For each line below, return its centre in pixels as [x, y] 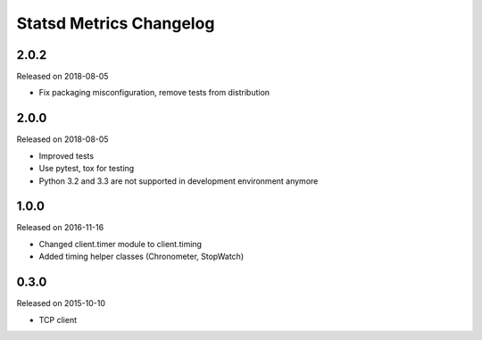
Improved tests [66, 155]
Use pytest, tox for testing [87, 169]
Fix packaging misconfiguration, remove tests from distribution [154, 93]
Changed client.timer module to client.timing [120, 244]
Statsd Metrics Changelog [116, 23]
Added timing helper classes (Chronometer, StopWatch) [141, 257]
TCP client [58, 319]
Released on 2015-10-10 [61, 303]
